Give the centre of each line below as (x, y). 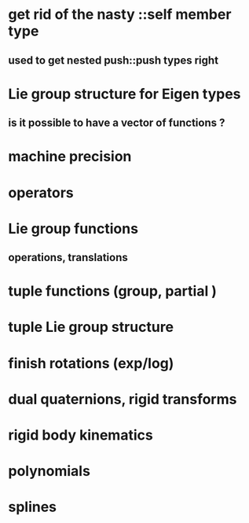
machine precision (70, 157)
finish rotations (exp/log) (91, 363)
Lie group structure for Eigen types (124, 94)
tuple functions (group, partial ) (113, 291)
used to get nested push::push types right (113, 60)
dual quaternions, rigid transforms (123, 399)
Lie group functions (73, 228)
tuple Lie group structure (91, 327)
